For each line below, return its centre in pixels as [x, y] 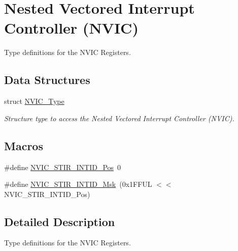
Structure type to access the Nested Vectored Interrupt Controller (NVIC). [119, 118]
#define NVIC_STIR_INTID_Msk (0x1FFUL [78, 184]
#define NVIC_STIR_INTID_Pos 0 [63, 167]
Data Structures [47, 80]
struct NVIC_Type [34, 101]
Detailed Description [60, 221]
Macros [24, 145]
